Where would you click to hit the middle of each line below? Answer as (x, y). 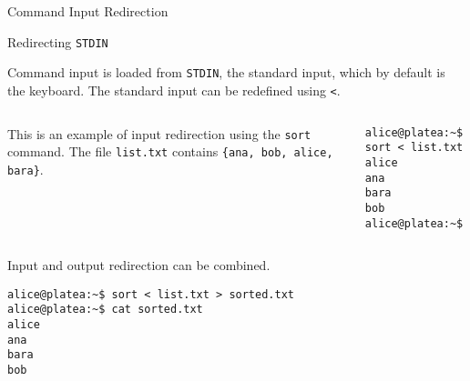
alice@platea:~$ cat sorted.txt (105, 310)
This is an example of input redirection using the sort (159, 133)
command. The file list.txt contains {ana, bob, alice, (170, 151)
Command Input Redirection (88, 11)
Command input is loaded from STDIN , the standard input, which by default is (226, 72)
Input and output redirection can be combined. (139, 265)
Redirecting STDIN (58, 41)
